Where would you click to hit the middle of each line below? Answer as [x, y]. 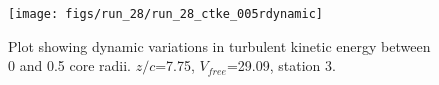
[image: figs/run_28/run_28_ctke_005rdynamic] [165, 14]
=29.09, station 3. [281, 65]
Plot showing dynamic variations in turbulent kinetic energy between [219, 45]
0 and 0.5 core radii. [69, 65]
